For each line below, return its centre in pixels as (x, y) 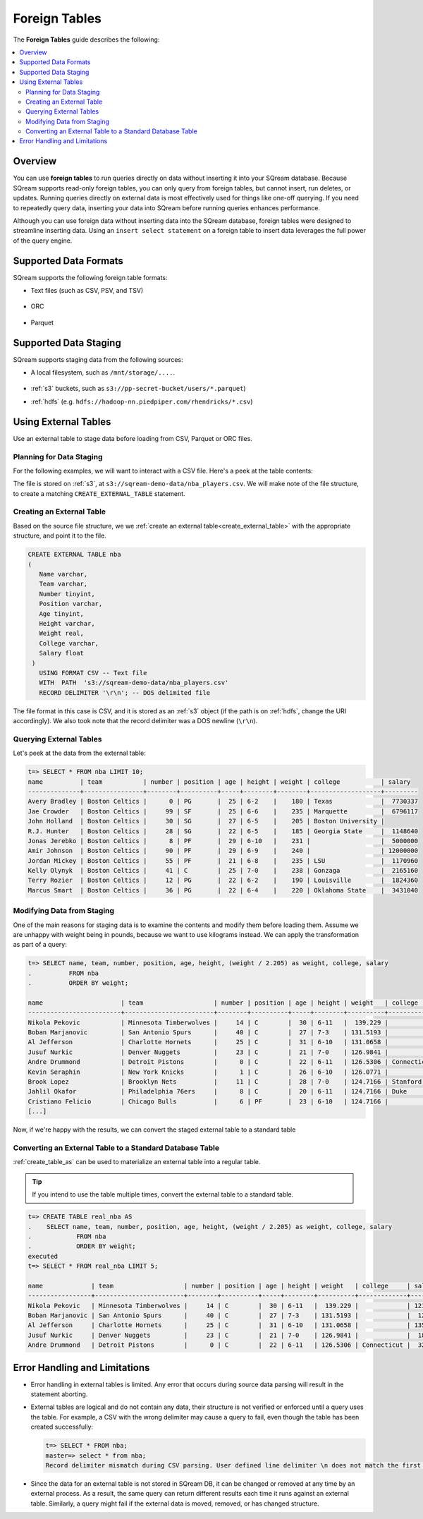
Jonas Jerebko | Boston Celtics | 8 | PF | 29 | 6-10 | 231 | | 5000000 (223, 841)
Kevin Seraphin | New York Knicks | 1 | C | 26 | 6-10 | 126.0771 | (208, 1072)
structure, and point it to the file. (60, 535)
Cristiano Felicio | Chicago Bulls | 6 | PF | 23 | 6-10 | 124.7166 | (208, 1101)
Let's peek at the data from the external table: (79, 753)
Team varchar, (63, 584)
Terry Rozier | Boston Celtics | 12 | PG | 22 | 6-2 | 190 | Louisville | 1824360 (223, 880)
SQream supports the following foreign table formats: (91, 277)
